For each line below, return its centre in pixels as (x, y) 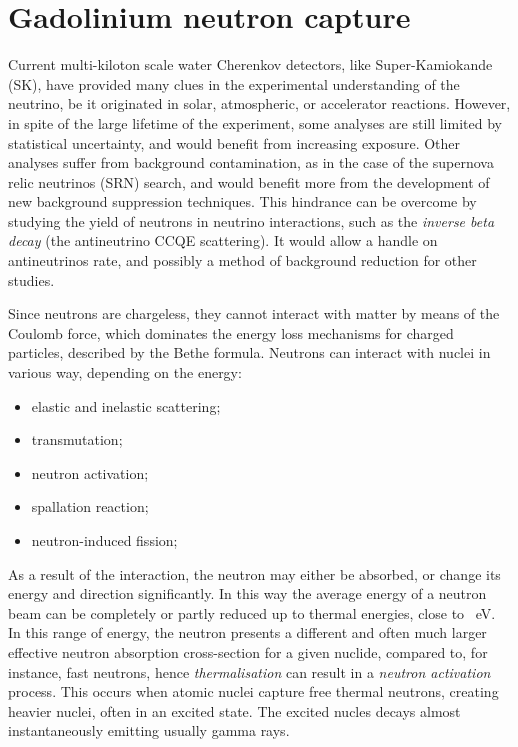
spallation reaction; (90, 506)
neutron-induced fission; (104, 540)
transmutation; (77, 439)
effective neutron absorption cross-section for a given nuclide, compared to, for (248, 651)
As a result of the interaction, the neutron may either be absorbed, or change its (254, 573)
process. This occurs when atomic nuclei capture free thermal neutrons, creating (253, 691)
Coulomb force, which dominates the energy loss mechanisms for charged (231, 332)
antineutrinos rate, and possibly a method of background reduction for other (242, 260)
